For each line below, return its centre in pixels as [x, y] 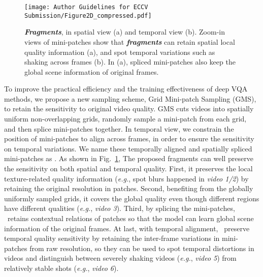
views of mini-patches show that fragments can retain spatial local [130, 41]
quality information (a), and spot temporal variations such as [120, 52]
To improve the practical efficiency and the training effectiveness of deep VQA [126, 89]
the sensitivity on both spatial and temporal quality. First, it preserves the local [128, 168]
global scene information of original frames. [92, 71]
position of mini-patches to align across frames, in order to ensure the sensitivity [129, 138]
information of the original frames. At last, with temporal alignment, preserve [127, 228]
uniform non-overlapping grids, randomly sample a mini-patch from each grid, [125, 119]
